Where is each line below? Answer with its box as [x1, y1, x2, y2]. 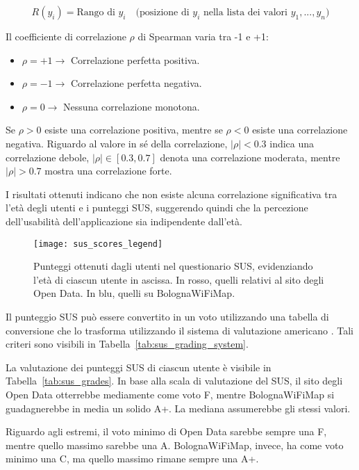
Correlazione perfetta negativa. [71, 76, 202, 90]
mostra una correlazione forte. [44, 163, 172, 178]
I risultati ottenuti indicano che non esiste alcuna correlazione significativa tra [6, 186, 337, 201]
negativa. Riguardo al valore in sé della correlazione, [6, 136, 228, 150]
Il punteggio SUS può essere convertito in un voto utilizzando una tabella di [6, 309, 329, 323]
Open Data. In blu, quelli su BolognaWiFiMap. [33, 286, 235, 300]
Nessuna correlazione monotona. [63, 99, 200, 113]
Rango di [76, 8, 115, 17]
